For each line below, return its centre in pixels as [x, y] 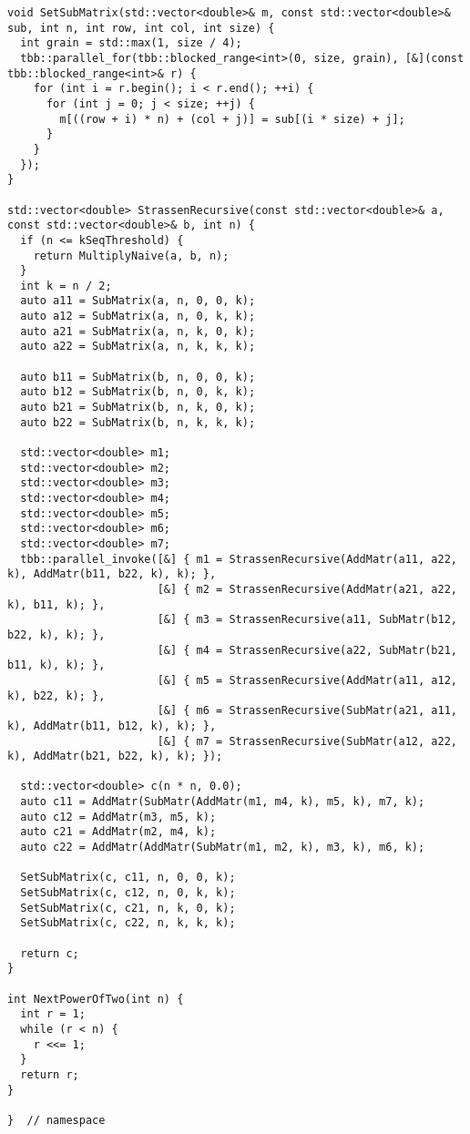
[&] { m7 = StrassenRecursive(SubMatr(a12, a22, [307, 741]
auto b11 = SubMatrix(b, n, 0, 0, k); [138, 377]
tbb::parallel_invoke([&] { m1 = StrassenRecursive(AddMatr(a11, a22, [239, 559]
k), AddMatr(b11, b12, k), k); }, [112, 725]
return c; [50, 953]
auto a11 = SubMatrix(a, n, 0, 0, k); [138, 301]
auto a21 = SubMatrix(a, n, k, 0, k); [138, 331]
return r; [50, 1074]
